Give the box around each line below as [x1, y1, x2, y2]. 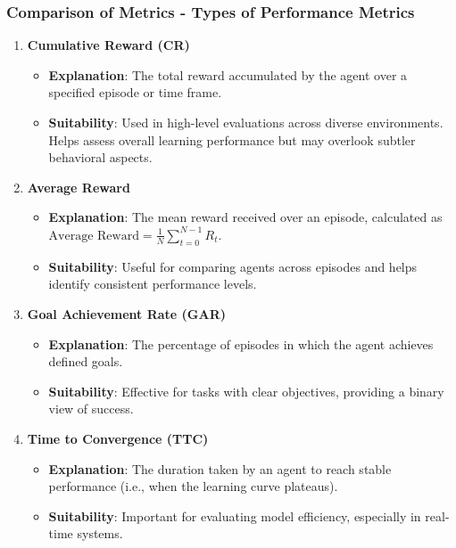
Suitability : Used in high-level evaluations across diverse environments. [48, 113, 444, 131]
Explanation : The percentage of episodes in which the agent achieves [48, 334, 434, 353]
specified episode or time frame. [48, 83, 222, 102]
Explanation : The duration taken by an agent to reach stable [48, 459, 392, 478]
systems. [77, 524, 123, 543]
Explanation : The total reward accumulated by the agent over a [48, 65, 408, 84]
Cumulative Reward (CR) [27, 36, 190, 54]
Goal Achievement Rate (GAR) [27, 304, 227, 323]
